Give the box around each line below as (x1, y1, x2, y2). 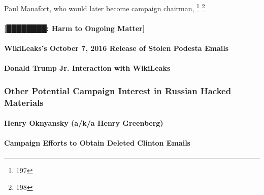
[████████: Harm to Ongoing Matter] (4, 22, 145, 33)
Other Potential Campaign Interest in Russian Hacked (4, 84, 232, 97)
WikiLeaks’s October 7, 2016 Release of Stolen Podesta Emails (4, 43, 229, 53)
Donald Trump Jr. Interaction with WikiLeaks (4, 63, 171, 73)
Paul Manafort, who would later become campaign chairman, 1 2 (4, 2, 205, 13)
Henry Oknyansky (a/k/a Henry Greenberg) (4, 118, 163, 128)
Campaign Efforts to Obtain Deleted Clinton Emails (4, 137, 190, 148)
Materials (4, 96, 44, 108)
